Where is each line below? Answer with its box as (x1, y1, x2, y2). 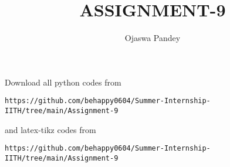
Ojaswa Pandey (124, 32, 181, 44)
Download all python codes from (5, 76, 121, 88)
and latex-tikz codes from (5, 123, 96, 135)
